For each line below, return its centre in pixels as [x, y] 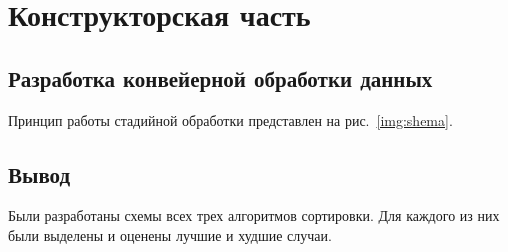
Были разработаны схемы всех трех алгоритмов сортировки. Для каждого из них [254, 215]
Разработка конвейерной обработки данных [220, 77]
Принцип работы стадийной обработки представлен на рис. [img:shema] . [230, 119]
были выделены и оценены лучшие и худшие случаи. [170, 234]
